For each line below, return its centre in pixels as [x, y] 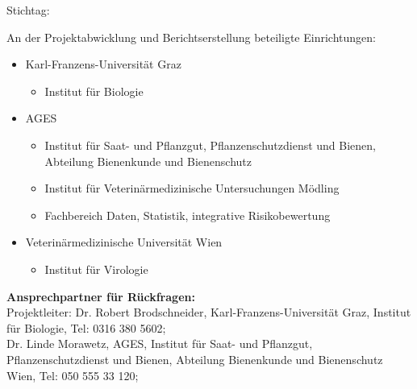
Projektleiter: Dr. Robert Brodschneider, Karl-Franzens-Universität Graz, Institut [209, 312]
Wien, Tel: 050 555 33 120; [73, 375]
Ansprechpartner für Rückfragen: [101, 296]
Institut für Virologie [96, 269]
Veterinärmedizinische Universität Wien [124, 242]
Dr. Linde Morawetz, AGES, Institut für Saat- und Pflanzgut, [160, 343]
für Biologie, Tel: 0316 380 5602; [86, 327]
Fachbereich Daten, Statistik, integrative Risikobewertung [188, 215]
